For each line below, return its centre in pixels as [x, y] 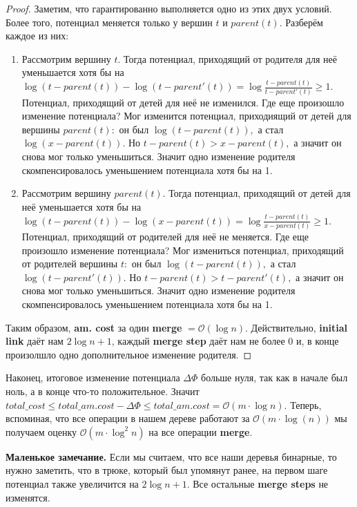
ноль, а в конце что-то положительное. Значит [103, 391]
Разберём [304, 22]
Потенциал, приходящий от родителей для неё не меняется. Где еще [165, 237]
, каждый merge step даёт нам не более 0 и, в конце [225, 341]
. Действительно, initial [297, 327]
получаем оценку [41, 431]
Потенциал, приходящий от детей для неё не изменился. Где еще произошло [183, 102]
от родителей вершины [70, 264]
